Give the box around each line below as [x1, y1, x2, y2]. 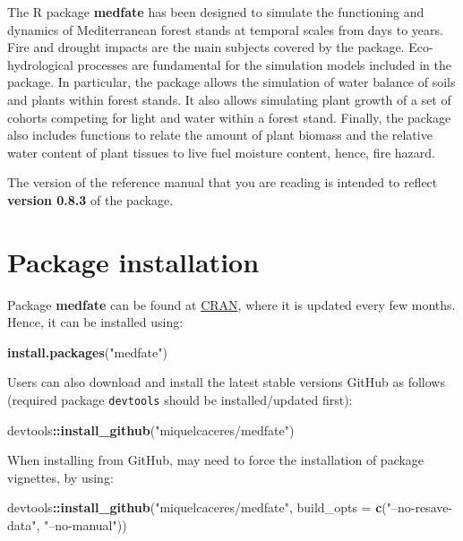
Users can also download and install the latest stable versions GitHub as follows [7, 373, 445, 391]
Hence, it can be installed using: [7, 313, 184, 331]
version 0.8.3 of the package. [7, 190, 174, 209]
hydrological [7, 55, 73, 73]
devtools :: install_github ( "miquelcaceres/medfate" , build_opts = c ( [7, 498, 387, 517]
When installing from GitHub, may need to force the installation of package [7, 451, 424, 469]
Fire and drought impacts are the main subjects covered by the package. [7, 38, 405, 56]
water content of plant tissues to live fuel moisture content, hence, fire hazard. [7, 142, 435, 161]
